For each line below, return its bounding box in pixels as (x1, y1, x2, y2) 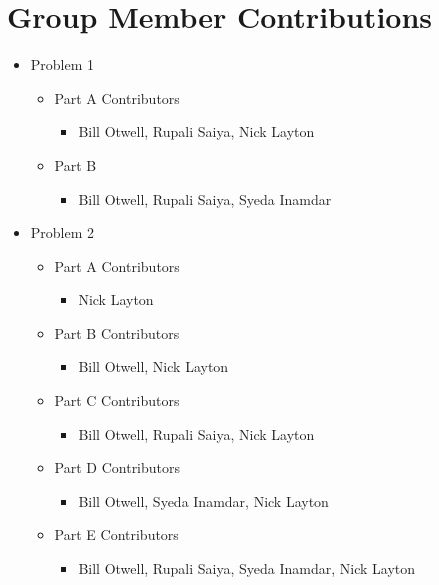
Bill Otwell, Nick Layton (78, 356, 229, 377)
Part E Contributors (54, 524, 179, 545)
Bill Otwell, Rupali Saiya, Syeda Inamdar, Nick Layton (78, 558, 416, 579)
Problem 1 (30, 54, 95, 75)
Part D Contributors (54, 457, 181, 478)
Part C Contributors (54, 390, 180, 411)
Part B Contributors (54, 322, 180, 343)
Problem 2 (30, 222, 95, 243)
